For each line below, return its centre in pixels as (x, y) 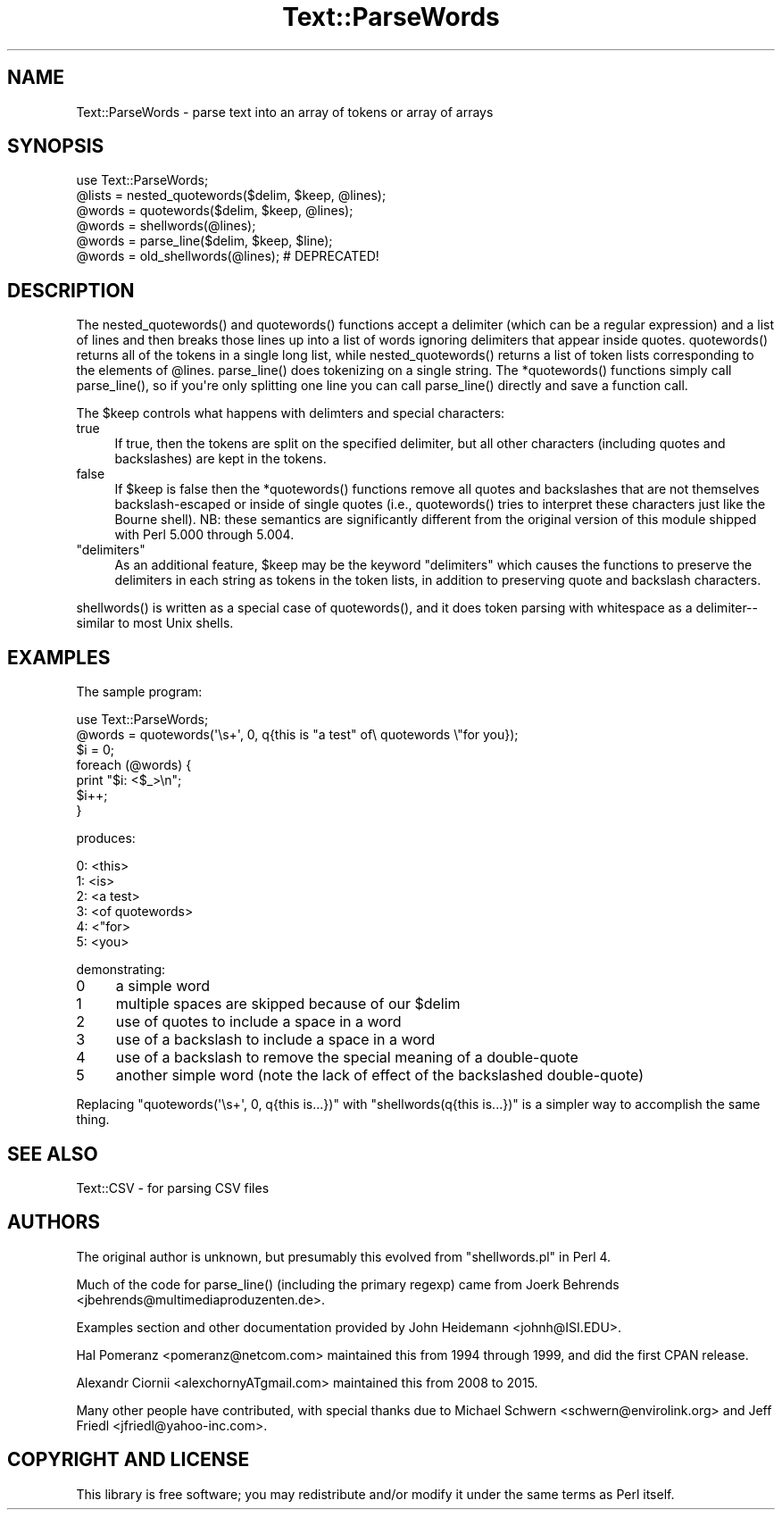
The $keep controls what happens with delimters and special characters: (291, 413)
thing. (93, 1120)
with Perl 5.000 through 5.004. (204, 535)
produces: (106, 838)
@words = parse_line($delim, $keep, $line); (204, 241)
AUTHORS (54, 1222)
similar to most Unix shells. (155, 623)
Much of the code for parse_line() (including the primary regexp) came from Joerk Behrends (348, 1284)
